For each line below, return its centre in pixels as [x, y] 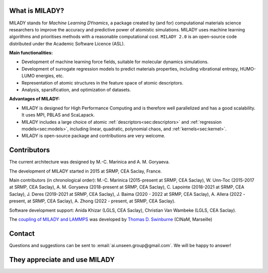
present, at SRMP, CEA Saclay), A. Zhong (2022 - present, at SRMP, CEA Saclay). [92, 201]
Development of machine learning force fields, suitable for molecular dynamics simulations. [115, 62]
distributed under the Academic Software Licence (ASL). [67, 44]
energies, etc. [50, 76]
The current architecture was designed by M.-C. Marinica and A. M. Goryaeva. [89, 162]
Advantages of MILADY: [34, 99]
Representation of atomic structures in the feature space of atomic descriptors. [102, 83]
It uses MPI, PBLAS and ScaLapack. [58, 115]
